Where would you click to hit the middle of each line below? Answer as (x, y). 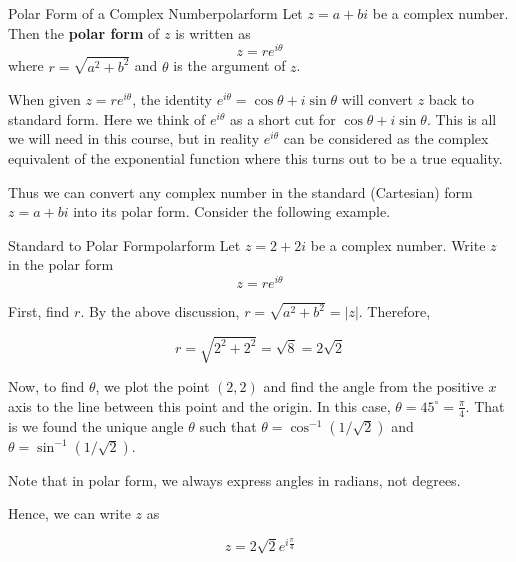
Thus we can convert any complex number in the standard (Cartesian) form (240, 191)
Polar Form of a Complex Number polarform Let (155, 13)
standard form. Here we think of (107, 118)
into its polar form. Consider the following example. (232, 211)
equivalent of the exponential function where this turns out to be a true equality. (255, 157)
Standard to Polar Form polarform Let (124, 244)
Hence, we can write (69, 513)
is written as (213, 32)
